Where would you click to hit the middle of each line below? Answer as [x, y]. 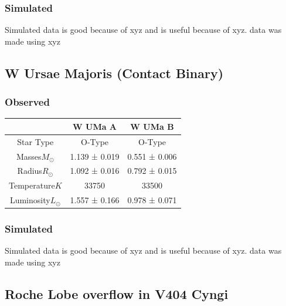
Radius [30, 171]
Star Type [35, 141]
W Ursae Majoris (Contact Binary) [114, 73]
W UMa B [152, 126]
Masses [29, 156]
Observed [27, 102]
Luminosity [30, 200]
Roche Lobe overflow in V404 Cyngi [117, 294]
